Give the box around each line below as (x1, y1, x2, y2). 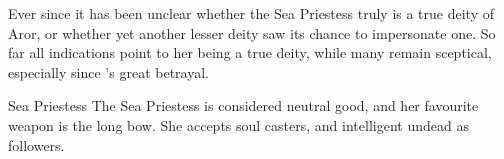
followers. (8, 134, 65, 155)
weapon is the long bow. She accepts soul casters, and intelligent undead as (8, 114, 469, 135)
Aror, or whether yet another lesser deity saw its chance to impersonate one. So (8, 22, 496, 43)
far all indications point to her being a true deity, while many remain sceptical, (8, 42, 492, 63)
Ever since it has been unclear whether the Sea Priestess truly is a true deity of (8, 3, 494, 23)
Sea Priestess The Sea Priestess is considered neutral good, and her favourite (8, 95, 479, 116)
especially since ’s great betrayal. (8, 61, 209, 82)
